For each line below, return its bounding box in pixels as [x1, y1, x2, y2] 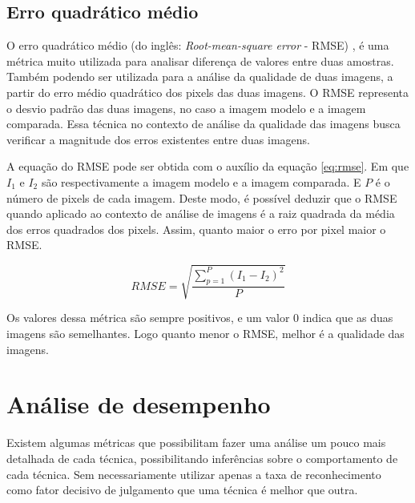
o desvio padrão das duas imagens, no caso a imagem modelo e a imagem [6, 99, 366, 116]
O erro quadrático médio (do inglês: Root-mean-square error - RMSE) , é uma [6, 37, 389, 54]
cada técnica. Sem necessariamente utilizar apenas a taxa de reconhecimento [6, 465, 381, 482]
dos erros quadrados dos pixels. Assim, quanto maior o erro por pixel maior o [6, 220, 386, 237]
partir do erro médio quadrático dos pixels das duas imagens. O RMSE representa [6, 83, 409, 100]
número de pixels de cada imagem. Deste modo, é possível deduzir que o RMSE [6, 189, 397, 206]
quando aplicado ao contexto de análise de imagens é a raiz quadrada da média [6, 205, 395, 222]
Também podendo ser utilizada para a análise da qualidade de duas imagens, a [6, 68, 393, 85]
